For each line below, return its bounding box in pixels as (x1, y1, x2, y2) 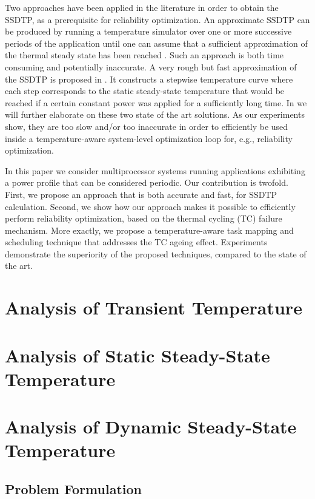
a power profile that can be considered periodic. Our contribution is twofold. (5, 176, 288, 189)
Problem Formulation (5, 479, 142, 498)
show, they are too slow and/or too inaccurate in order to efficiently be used (5, 120, 288, 132)
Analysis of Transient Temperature (5, 295, 302, 320)
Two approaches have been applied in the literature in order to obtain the (5, 1, 279, 13)
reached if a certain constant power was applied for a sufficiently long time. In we (5, 96, 307, 109)
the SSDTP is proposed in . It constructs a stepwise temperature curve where (5, 72, 293, 85)
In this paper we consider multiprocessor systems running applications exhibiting (5, 164, 305, 177)
